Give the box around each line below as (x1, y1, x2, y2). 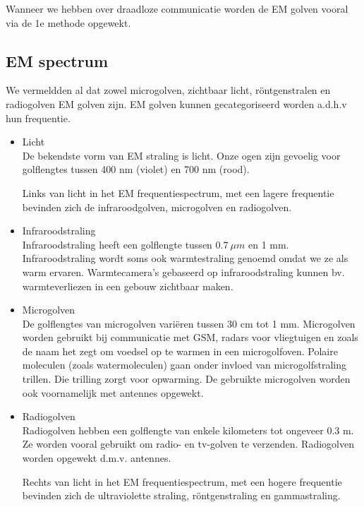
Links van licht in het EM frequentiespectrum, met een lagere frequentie (22, 185, 334, 200)
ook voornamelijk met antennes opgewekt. (22, 385, 204, 400)
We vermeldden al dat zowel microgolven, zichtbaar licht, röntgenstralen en (6, 83, 331, 97)
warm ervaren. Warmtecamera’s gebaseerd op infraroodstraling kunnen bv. (22, 264, 345, 279)
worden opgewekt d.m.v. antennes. (22, 451, 171, 465)
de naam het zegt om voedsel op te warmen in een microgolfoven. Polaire (22, 343, 338, 358)
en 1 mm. (248, 237, 289, 251)
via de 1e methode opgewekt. (6, 15, 131, 30)
